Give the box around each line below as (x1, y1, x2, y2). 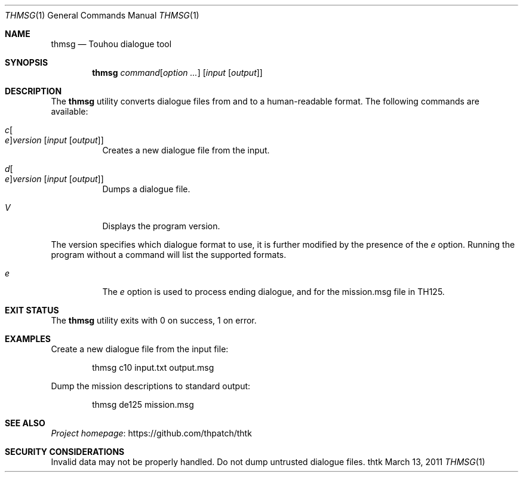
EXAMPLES (5, 334, 51, 344)
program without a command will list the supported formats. (51, 250, 287, 260)
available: (51, 106, 88, 116)
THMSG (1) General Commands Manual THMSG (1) (5, 10, 199, 20)
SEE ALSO (5, 418, 45, 428)
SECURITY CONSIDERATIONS (5, 447, 125, 457)
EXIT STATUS (5, 305, 59, 315)
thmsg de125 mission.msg (92, 399, 194, 410)
